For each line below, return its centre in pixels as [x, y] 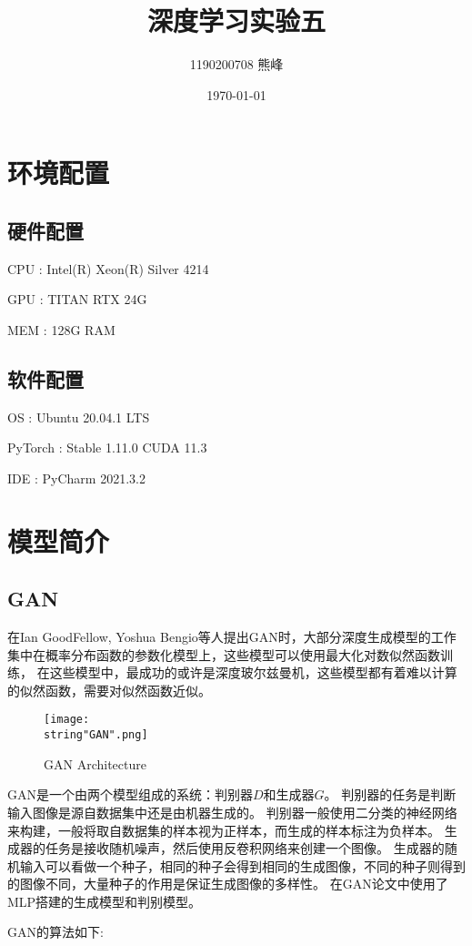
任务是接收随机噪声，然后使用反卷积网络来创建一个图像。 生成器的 [245, 848]
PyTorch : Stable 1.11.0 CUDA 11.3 [107, 448]
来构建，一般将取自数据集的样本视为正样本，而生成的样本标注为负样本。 [224, 830]
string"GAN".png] [96, 735]
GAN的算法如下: [55, 932]
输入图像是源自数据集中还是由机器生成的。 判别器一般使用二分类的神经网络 [232, 812]
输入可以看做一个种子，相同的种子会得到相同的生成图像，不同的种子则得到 [242, 865]
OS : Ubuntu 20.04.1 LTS [79, 417]
